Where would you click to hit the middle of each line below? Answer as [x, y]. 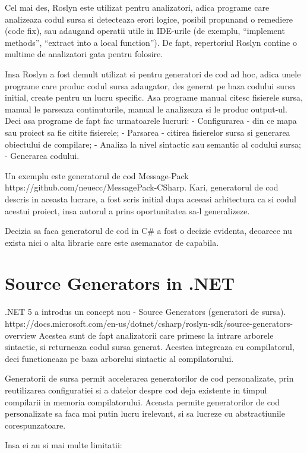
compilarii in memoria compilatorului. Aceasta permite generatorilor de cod [143, 402]
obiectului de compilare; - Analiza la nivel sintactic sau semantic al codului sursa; [153, 144]
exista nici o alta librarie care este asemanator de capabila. [112, 242]
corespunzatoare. [35, 425]
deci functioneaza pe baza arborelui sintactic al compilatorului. [119, 358]
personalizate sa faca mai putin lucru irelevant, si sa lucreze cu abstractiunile [145, 413]
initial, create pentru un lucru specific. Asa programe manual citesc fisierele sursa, [154, 97]
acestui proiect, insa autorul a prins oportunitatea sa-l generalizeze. [127, 210]
